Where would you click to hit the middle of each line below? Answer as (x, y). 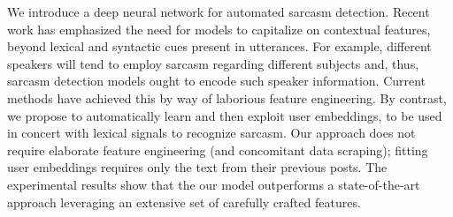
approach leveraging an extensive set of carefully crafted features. (184, 202)
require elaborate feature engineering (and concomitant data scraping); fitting (218, 150)
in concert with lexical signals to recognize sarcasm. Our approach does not (211, 133)
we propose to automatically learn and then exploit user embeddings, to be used (225, 115)
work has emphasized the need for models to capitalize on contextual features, (219, 29)
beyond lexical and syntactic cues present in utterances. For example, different (219, 46)
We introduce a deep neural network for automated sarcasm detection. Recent (219, 11)
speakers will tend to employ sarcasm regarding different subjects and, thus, (213, 63)
